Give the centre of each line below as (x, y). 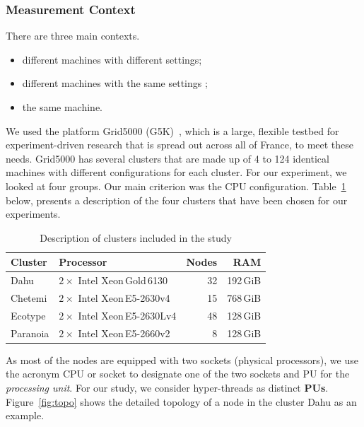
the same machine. (63, 107)
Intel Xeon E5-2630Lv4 (127, 315)
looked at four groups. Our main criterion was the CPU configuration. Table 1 (176, 186)
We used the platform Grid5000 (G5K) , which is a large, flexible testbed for (172, 130)
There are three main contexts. (73, 36)
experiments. (33, 214)
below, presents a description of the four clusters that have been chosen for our (177, 200)
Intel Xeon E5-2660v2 (124, 333)
